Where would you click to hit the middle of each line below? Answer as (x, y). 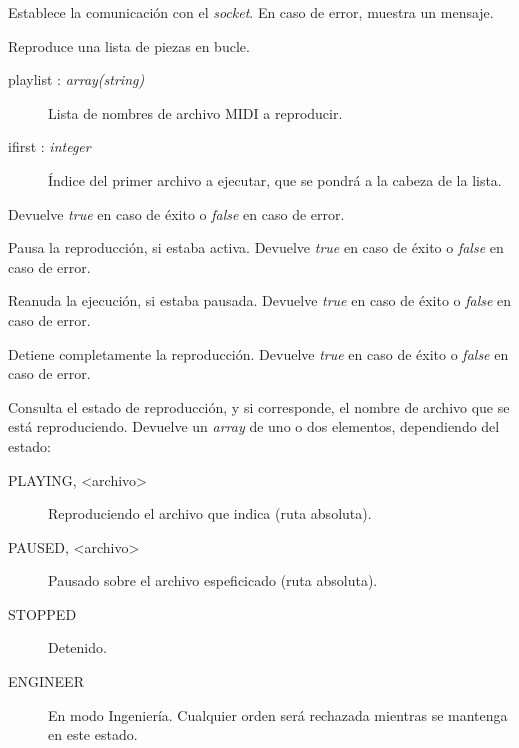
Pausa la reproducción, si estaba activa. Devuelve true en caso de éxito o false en (256, 247)
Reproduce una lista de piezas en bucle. (129, 45)
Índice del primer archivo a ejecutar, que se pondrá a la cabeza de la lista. (275, 179)
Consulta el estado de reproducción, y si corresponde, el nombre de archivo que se (259, 406)
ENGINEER (46, 681)
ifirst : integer (49, 146)
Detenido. (77, 647)
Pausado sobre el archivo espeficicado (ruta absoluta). (213, 580)
